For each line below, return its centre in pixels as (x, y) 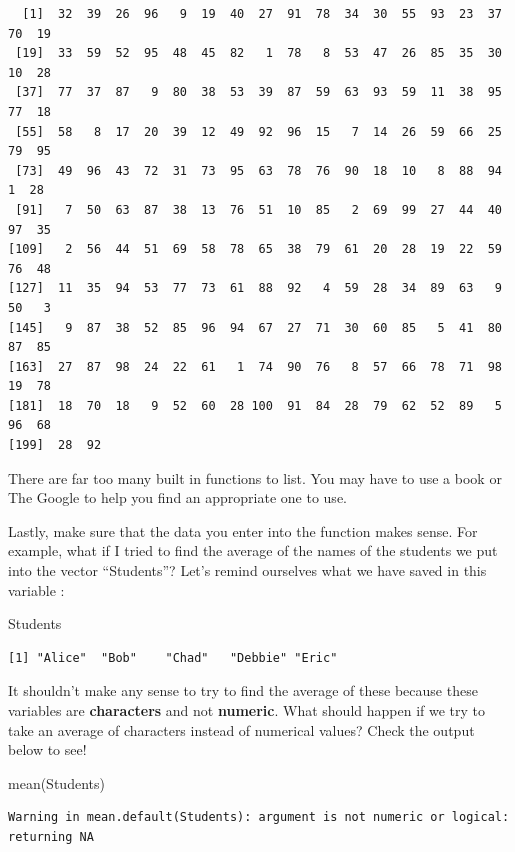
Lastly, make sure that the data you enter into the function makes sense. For (243, 530)
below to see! (47, 749)
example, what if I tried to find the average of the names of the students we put (253, 550)
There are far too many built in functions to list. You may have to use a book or (255, 477)
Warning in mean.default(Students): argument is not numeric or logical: (259, 817)
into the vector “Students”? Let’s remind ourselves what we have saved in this (247, 570)
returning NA (51, 836)
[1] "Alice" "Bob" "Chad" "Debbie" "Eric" (173, 657)
